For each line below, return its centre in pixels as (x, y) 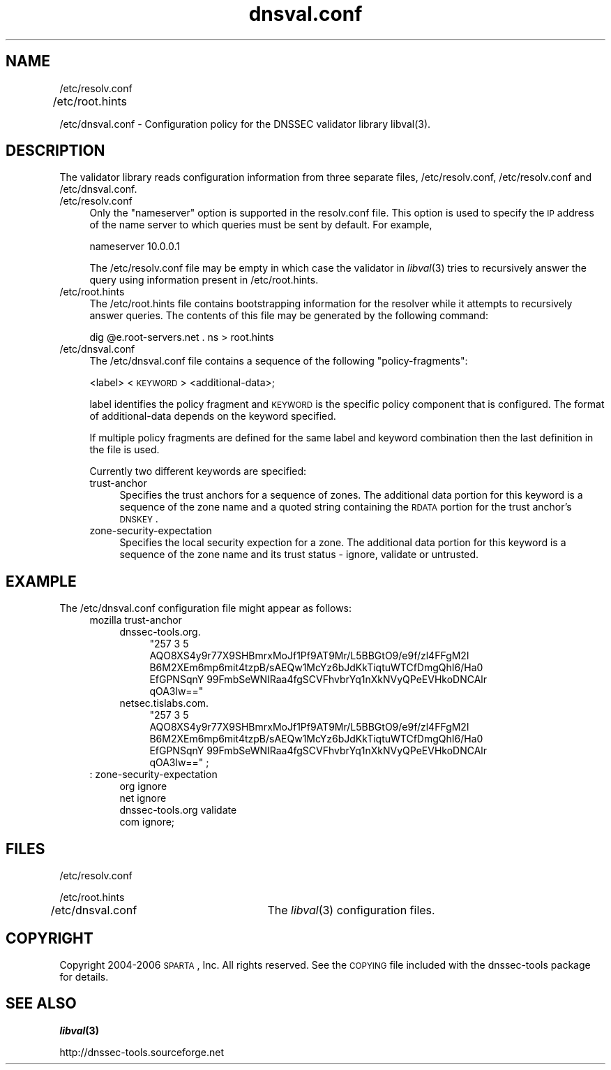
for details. (84, 976)
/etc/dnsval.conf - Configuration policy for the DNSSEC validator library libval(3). (245, 124)
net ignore (143, 798)
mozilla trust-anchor (136, 620)
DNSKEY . (139, 519)
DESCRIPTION (55, 151)
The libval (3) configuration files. (351, 910)
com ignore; (147, 822)
